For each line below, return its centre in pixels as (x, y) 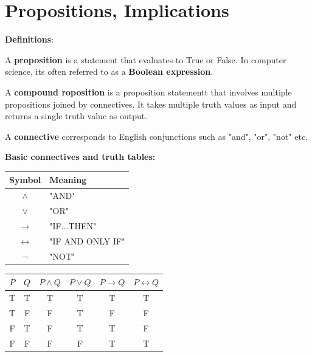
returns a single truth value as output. (76, 116)
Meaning (68, 180)
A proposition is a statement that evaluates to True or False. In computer (146, 59)
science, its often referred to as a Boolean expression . (109, 71)
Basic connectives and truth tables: (80, 157)
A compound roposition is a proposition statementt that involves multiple (148, 92)
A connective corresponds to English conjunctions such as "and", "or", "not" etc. (156, 136)
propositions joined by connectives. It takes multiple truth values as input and (151, 104)
